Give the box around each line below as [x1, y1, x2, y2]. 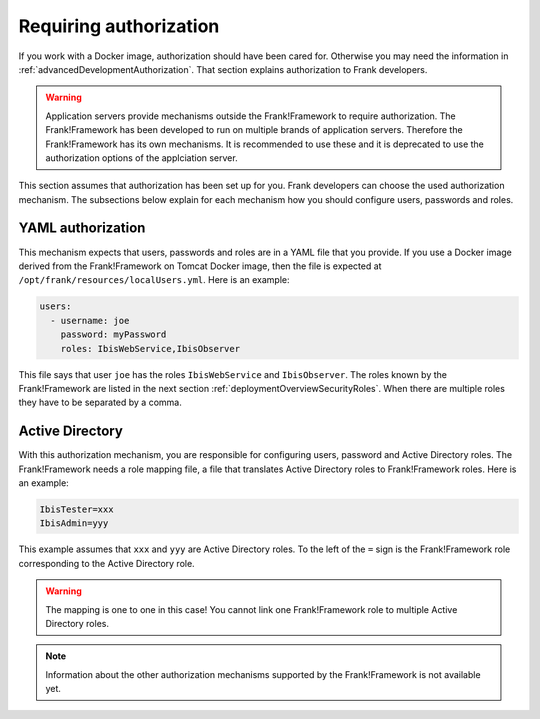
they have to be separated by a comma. [18, 396, 182, 409]
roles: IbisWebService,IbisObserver [60, 343, 240, 354]
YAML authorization [18, 220, 146, 237]
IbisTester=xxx [39, 503, 114, 515]
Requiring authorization [18, 15, 220, 37]
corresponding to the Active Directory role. [18, 557, 195, 569]
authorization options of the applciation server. [45, 151, 239, 164]
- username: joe [50, 315, 130, 326]
